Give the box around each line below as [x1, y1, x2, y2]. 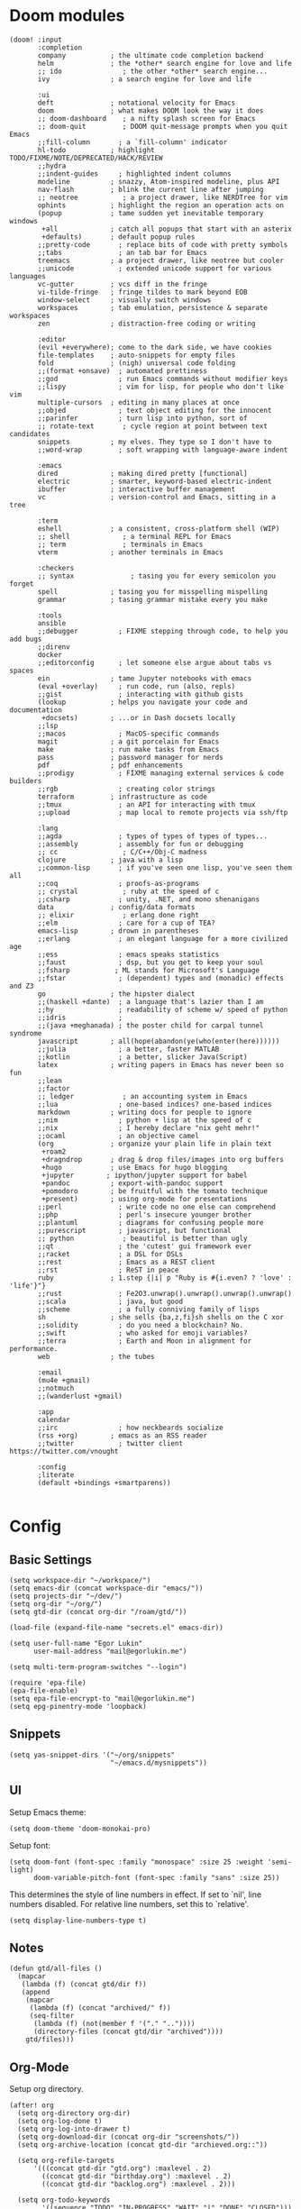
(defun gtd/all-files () [9, 1964, 103, 1974]
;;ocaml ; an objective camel [37, 1131, 200, 1140]
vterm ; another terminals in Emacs [37, 547, 223, 557]
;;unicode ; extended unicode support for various [37, 263, 272, 273]
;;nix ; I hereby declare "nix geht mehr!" [37, 1123, 260, 1132]
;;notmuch [37, 1383, 75, 1392]
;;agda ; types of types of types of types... [37, 831, 269, 841]
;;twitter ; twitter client [37, 1438, 183, 1447]
